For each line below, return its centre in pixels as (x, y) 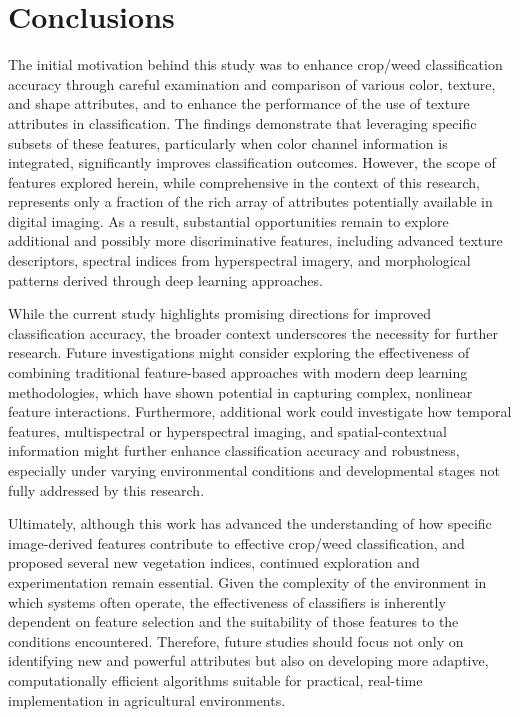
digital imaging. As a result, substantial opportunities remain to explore (228, 220)
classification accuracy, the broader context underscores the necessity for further (253, 332)
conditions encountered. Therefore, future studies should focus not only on (236, 640)
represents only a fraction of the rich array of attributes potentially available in (250, 201)
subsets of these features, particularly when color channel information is (228, 142)
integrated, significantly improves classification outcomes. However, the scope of (252, 162)
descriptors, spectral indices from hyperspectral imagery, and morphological (239, 260)
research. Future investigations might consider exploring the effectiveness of (239, 352)
